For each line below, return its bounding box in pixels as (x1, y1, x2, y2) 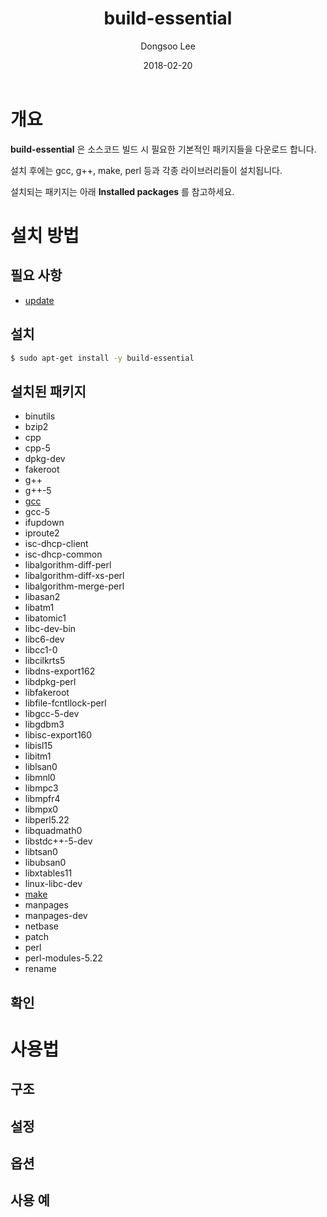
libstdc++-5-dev (24, 835, 93, 847)
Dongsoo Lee (140, 40, 196, 52)
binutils (24, 410, 56, 422)
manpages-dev (24, 910, 88, 922)
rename (24, 963, 57, 975)
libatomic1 (24, 612, 67, 624)
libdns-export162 (24, 665, 96, 677)
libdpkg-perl (24, 676, 77, 688)
